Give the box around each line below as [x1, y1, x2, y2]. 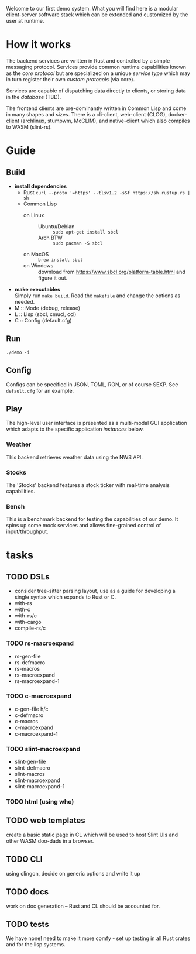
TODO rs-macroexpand [6, 639, 74, 647]
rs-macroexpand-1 [14, 677, 60, 684]
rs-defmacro [14, 658, 46, 666]
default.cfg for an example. [6, 387, 74, 394]
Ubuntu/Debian [37, 222, 75, 230]
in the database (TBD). [6, 93, 61, 100]
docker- [167, 111, 187, 118]
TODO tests [6, 919, 49, 929]
